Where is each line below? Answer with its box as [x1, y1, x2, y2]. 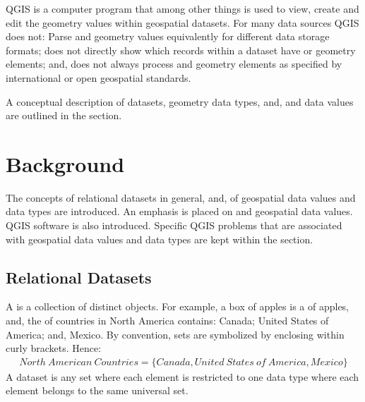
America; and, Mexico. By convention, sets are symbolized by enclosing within [6, 327, 345, 341]
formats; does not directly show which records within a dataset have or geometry [6, 42, 356, 57]
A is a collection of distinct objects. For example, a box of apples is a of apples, [6, 299, 349, 314]
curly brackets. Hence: [6, 341, 102, 355]
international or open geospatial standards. [6, 70, 191, 85]
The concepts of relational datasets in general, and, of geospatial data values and [6, 190, 356, 205]
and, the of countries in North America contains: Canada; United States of [6, 313, 329, 328]
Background [6, 149, 125, 178]
